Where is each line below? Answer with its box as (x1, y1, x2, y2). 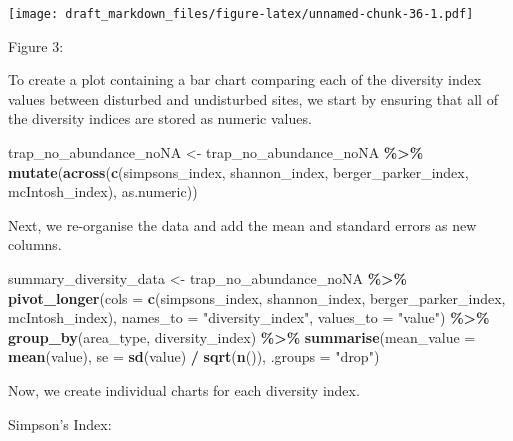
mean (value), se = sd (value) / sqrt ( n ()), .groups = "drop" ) (8, 346, 380, 367)
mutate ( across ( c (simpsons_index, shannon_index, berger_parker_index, (8, 161, 469, 182)
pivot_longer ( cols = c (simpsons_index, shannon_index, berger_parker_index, (8, 287, 506, 308)
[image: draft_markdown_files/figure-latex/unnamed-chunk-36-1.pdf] (8, 7, 474, 21)
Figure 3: (8, 35, 64, 56)
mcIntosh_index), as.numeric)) (8, 181, 198, 202)
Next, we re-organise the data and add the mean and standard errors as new (8, 214, 477, 235)
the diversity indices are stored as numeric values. (8, 108, 312, 129)
